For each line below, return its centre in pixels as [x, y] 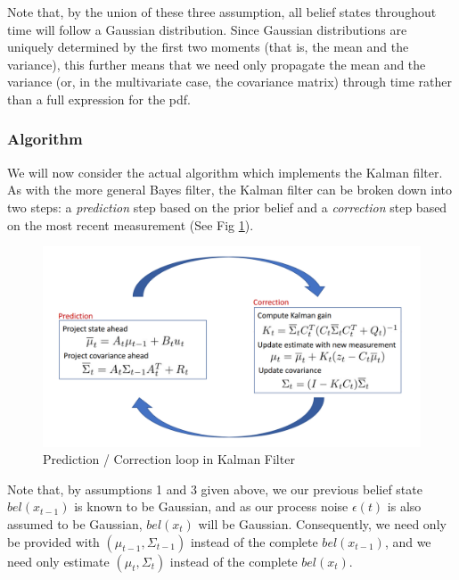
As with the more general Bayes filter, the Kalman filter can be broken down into [230, 190]
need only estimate [58, 561]
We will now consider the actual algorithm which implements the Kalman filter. [225, 172]
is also [404, 506]
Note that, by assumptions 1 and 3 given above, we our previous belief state [215, 489]
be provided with [53, 541]
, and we [408, 541]
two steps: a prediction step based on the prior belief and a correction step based [227, 207]
